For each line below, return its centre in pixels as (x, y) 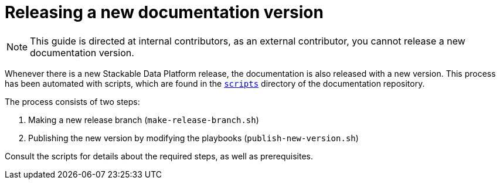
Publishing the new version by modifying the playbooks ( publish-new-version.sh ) (193, 138)
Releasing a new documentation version (164, 12)
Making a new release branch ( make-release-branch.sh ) (144, 120)
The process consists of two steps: (72, 101)
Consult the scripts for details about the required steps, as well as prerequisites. (159, 156)
